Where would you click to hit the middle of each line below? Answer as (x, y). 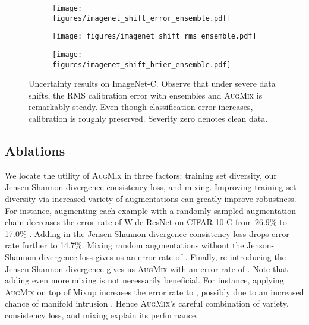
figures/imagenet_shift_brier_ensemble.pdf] (142, 64)
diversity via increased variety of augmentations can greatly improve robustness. (151, 199)
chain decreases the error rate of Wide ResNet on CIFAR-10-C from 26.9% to (146, 222)
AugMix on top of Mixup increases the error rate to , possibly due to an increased (154, 291)
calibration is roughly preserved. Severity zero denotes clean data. (148, 119)
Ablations (35, 151)
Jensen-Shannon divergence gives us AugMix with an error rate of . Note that (146, 268)
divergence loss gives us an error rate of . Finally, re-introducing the (162, 257)
